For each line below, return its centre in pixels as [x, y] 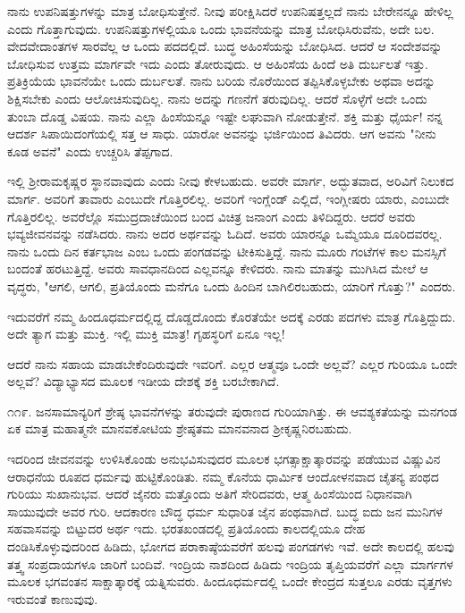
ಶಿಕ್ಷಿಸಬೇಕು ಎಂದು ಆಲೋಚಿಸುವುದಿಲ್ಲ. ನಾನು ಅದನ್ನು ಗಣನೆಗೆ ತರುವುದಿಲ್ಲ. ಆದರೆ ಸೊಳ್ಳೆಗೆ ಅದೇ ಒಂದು [217, 98]
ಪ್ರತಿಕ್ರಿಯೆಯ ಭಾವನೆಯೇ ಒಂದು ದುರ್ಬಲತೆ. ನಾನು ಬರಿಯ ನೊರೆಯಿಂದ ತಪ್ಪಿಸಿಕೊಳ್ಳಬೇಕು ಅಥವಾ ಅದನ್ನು [221, 81]
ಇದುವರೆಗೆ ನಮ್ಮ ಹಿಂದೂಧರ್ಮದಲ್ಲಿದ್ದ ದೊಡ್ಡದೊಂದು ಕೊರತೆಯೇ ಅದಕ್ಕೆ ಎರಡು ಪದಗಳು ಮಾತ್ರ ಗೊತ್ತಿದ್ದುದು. [232, 316]
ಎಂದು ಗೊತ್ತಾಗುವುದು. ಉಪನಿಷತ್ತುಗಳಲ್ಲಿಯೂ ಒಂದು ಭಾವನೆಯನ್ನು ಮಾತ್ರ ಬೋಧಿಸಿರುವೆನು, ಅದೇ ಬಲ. [221, 28]
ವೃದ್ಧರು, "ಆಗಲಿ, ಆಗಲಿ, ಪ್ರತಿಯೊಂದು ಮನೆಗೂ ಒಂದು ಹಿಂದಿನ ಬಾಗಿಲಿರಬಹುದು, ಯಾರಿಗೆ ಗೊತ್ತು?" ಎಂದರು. [232, 286]
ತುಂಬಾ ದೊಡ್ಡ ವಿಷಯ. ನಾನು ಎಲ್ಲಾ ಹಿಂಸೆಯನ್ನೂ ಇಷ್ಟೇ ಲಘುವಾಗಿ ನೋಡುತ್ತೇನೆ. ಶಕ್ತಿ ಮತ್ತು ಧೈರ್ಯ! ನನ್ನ [225, 116]
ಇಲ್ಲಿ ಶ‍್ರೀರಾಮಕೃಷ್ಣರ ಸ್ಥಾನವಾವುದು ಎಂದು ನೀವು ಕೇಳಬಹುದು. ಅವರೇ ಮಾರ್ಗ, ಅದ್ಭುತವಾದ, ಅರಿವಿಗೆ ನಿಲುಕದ [231, 181]
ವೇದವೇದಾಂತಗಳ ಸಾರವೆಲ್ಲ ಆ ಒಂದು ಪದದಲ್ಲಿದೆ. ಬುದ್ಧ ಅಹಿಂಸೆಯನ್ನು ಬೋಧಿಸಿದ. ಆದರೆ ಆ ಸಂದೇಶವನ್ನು [225, 46]
